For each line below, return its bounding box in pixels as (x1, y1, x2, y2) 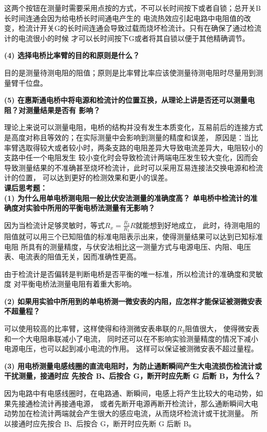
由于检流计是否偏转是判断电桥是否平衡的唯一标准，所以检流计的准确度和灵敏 (4, 268, 263, 279)
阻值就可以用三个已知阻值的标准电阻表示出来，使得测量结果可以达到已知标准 (4, 231, 263, 241)
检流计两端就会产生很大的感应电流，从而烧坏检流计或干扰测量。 (32, 408, 249, 419)
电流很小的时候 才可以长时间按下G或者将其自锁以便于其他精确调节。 (18, 32, 250, 43)
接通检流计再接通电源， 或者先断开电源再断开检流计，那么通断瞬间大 (18, 398, 251, 408)
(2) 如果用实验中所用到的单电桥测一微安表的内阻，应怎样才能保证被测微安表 (4, 295, 262, 306)
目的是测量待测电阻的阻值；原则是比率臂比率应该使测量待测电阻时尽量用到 (4, 67, 256, 78)
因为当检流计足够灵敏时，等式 (4, 219, 105, 230)
